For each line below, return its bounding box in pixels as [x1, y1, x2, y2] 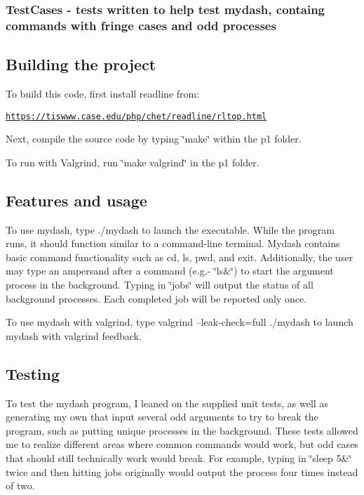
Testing [6, 362, 60, 384]
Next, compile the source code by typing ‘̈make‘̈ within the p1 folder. [6, 131, 302, 146]
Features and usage [6, 189, 147, 211]
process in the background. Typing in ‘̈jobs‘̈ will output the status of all [6, 277, 314, 291]
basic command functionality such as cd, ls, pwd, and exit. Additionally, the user [6, 249, 353, 264]
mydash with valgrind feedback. [6, 328, 142, 343]
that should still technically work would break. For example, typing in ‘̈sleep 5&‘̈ [6, 450, 352, 465]
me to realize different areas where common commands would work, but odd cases [6, 437, 358, 451]
